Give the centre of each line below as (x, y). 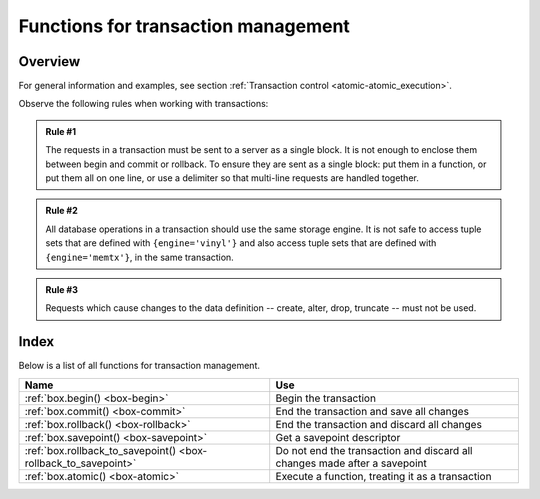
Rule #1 (61, 131)
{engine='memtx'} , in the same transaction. (139, 257)
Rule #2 (62, 211)
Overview (49, 61)
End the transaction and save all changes (372, 411)
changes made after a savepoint (351, 463)
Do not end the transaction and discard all (374, 450)
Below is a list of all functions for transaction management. (139, 366)
